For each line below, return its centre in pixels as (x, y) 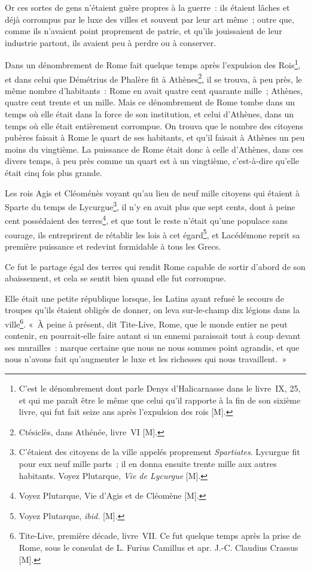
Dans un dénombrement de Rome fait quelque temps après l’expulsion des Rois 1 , (153, 64)
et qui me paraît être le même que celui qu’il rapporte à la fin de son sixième (160, 400)
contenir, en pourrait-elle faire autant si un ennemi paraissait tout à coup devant (153, 336)
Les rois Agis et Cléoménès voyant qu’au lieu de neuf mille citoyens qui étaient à (152, 192)
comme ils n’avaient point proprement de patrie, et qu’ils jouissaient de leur (144, 31)
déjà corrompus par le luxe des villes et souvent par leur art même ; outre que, (150, 19)
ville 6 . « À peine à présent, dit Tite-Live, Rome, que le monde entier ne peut (146, 323)
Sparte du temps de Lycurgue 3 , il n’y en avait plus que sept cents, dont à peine (150, 206)
